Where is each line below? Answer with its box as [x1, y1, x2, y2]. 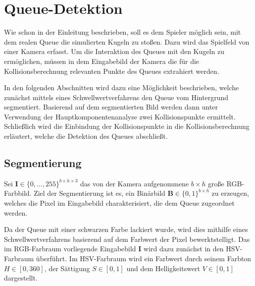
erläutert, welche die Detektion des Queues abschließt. [4, 131, 168, 141]
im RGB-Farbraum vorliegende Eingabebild [4, 243, 136, 254]
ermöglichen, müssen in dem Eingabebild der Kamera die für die [4, 56, 200, 66]
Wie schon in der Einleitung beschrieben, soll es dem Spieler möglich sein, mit [4, 27, 241, 37]
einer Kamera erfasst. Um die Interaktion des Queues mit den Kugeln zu [4, 46, 224, 57]
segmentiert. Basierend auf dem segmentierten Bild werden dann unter [4, 102, 218, 112]
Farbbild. [4, 188, 32, 198]
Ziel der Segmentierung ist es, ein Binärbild [34, 188, 165, 198]
